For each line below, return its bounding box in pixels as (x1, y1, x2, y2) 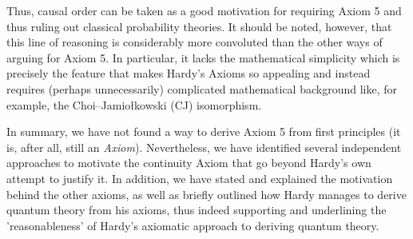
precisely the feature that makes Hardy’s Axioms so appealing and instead (6, 65, 371, 82)
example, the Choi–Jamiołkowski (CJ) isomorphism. (6, 96, 262, 113)
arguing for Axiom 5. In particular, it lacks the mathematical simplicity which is (6, 49, 400, 66)
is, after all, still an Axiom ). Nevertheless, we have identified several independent (6, 138, 402, 155)
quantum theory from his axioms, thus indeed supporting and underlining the (6, 201, 387, 218)
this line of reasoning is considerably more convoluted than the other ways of (6, 34, 383, 50)
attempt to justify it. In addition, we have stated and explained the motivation (6, 169, 393, 186)
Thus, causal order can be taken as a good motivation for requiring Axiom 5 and (6, 2, 402, 18)
